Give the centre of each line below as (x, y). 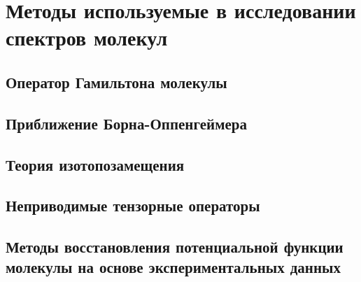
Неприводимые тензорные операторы (133, 205)
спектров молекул (87, 37)
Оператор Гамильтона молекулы (116, 82)
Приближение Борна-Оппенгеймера (126, 123)
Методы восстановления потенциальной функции (175, 247)
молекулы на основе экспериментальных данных (173, 267)
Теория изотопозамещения (95, 164)
